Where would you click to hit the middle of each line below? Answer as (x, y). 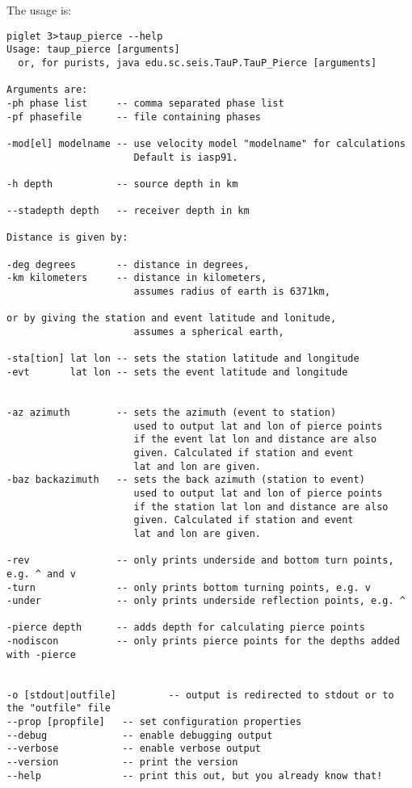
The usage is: (39, 10)
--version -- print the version (122, 763)
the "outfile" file (59, 708)
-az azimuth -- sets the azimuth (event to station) (172, 412)
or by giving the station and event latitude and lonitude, (172, 319)
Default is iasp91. (186, 157)
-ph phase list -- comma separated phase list (145, 103)
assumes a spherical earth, (209, 332)
